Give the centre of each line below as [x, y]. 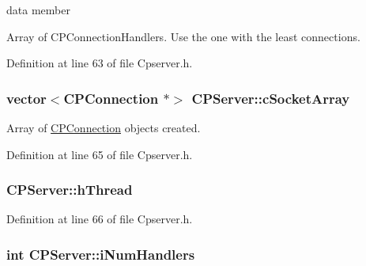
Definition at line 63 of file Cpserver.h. [100, 63]
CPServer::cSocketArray [271, 98]
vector [26, 98]
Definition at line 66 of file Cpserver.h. [100, 219]
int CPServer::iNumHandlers [101, 254]
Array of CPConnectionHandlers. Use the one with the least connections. [183, 36]
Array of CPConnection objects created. [104, 127]
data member [38, 9]
